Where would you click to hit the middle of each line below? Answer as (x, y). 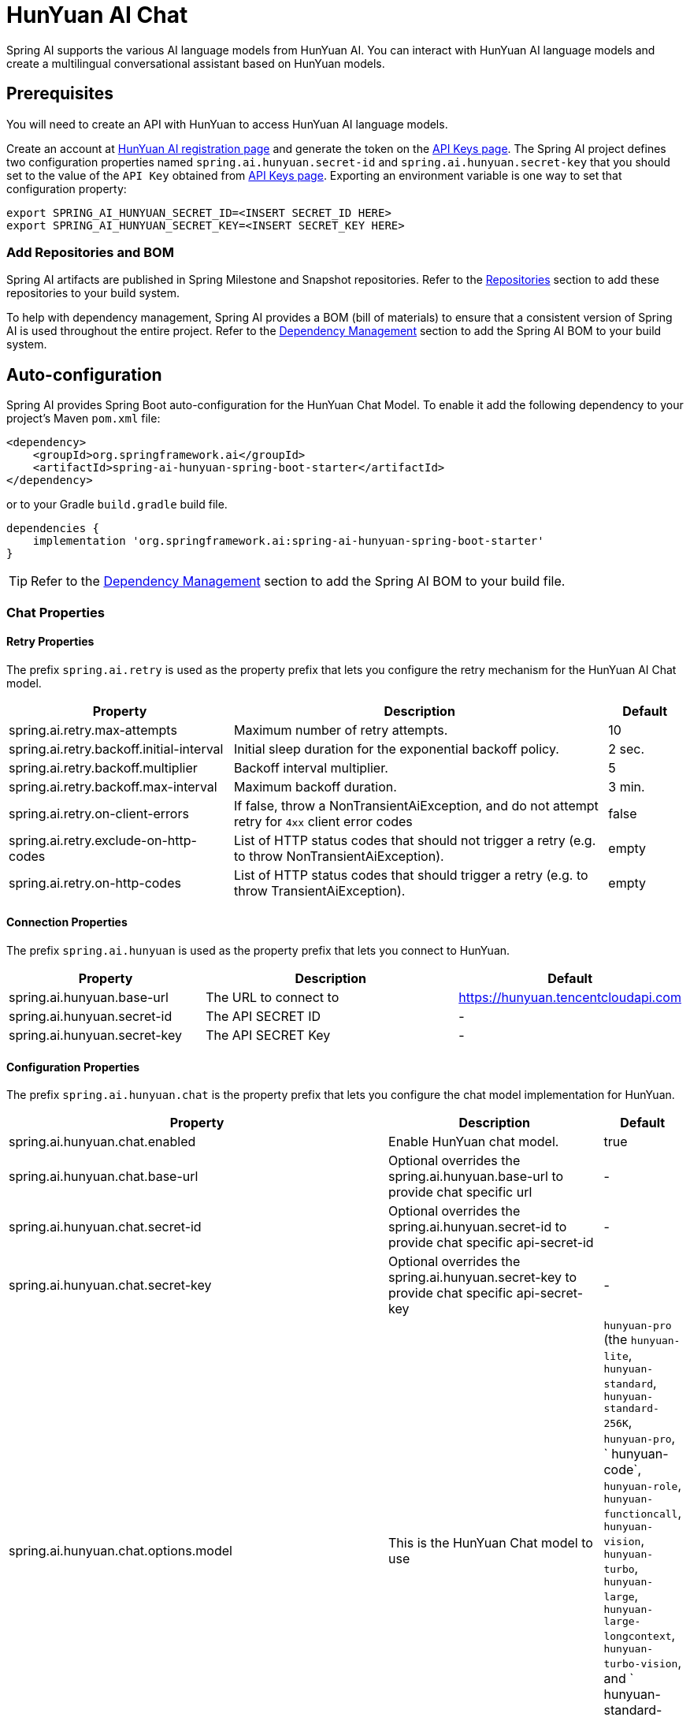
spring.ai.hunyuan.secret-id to (478, 1227)
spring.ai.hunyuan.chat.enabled (102, 1142)
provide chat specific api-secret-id (491, 1243)
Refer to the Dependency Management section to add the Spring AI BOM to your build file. (298, 581)
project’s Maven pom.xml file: (83, 419)
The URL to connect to (273, 997)
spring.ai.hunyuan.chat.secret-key (110, 1285)
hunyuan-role (641, 1487)
